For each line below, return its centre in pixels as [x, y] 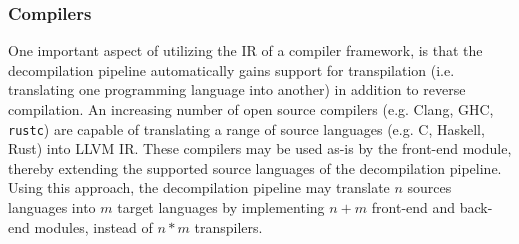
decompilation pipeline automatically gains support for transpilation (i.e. [231, 69]
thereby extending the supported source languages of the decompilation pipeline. [255, 167]
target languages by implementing [221, 207]
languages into [52, 207]
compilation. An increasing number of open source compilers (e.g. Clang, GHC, [251, 109]
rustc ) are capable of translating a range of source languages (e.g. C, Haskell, [246, 128]
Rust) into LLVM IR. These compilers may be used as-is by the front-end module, [260, 148]
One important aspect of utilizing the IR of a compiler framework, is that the [245, 50]
